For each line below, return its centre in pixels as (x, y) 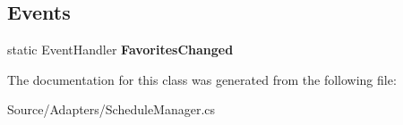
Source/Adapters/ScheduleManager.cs (111, 109)
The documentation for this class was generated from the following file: (202, 79)
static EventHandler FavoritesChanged (120, 50)
